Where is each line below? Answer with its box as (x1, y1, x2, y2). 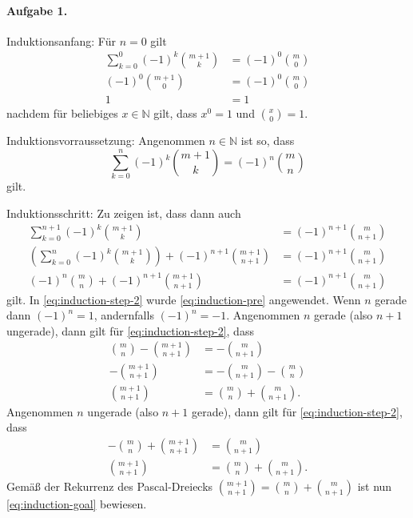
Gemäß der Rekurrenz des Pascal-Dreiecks (6, 477, 213, 494)
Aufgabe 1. (6, 2, 68, 18)
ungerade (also (87, 403, 159, 420)
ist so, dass (240, 132, 295, 149)
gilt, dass (153, 105, 197, 122)
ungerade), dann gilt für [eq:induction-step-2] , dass (6, 322, 254, 339)
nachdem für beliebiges (6, 105, 118, 122)
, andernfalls (93, 307, 154, 323)
